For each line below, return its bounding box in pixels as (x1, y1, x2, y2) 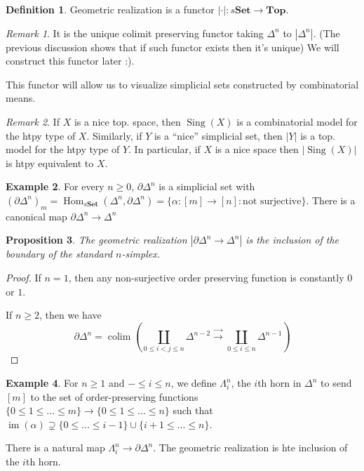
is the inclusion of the (245, 232, 339, 247)
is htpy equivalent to (6, 155, 94, 170)
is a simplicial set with (159, 179, 255, 194)
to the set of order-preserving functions (30, 389, 198, 404)
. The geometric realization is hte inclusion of (153, 440, 348, 455)
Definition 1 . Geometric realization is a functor (6, 2, 215, 16)
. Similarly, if (86, 128, 142, 142)
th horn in (257, 376, 302, 390)
